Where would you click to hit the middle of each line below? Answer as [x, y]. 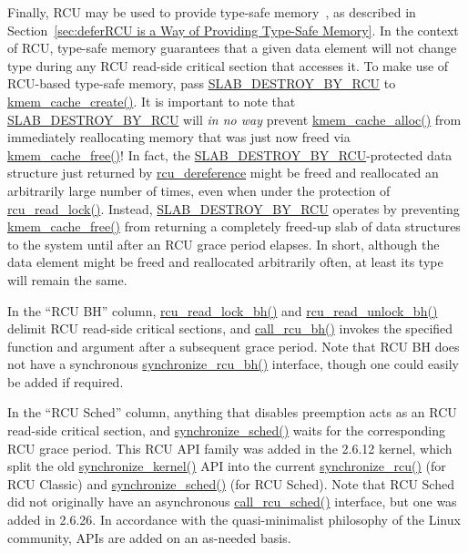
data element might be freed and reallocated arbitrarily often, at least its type [225, 262]
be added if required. [66, 381]
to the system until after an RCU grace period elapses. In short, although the [224, 244]
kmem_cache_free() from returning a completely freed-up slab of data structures [234, 226]
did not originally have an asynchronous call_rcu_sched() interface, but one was [232, 502]
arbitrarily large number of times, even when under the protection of [199, 190]
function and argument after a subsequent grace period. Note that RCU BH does [234, 346]
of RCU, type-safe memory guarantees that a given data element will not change [232, 48]
